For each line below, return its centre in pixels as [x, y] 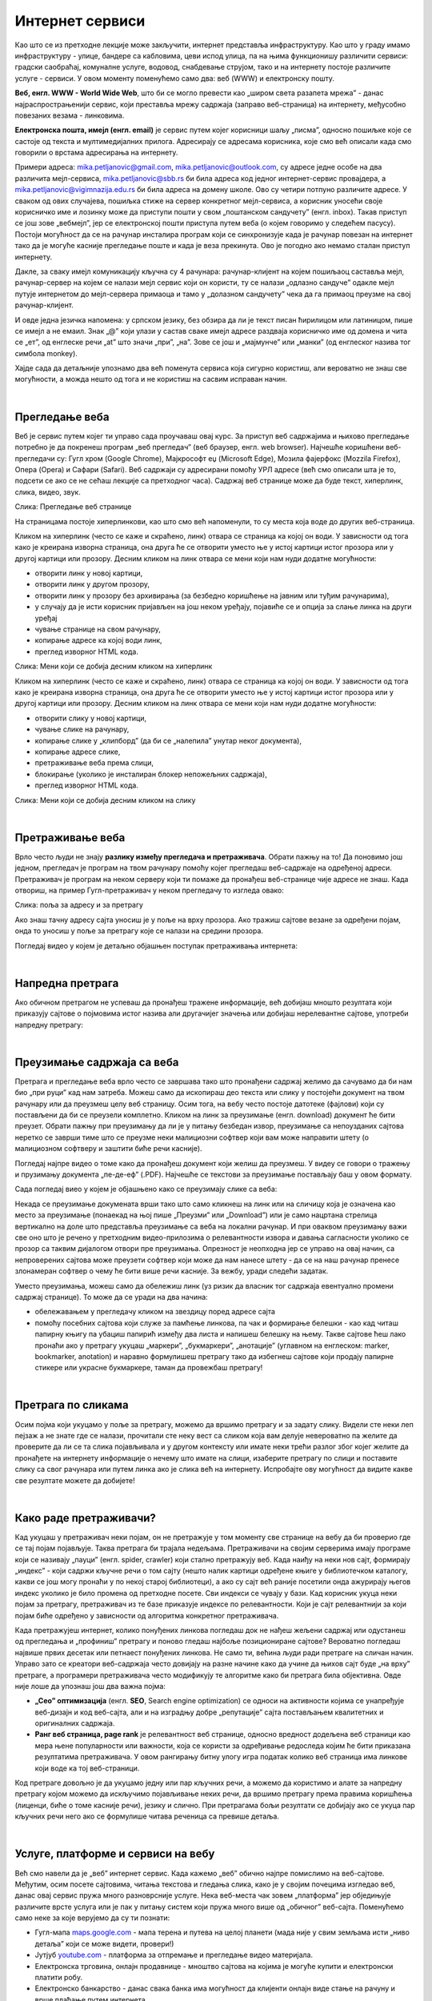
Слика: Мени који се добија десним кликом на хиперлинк [114, 666]
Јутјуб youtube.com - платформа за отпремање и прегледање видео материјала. [174, 1955]
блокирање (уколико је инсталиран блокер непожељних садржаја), [151, 774]
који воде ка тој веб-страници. [87, 1768]
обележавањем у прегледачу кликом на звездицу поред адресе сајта [155, 1312]
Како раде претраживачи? [85, 1518]
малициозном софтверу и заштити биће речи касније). [109, 1149]
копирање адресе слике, [78, 752]
